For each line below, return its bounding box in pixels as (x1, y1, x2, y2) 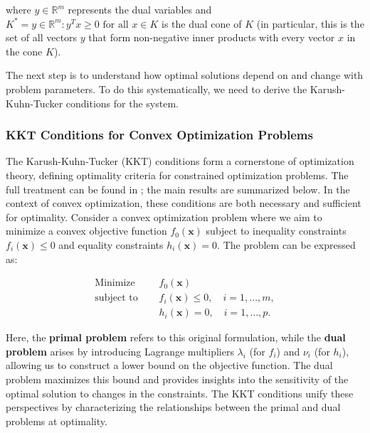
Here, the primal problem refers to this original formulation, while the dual (6, 330, 346, 345)
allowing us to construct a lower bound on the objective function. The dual (6, 358, 333, 373)
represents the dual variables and (68, 2, 212, 16)
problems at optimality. (6, 413, 107, 428)
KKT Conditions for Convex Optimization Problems (6, 126, 313, 144)
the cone (6, 43, 43, 58)
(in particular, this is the (256, 16, 364, 31)
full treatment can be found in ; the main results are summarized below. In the (6, 181, 350, 196)
